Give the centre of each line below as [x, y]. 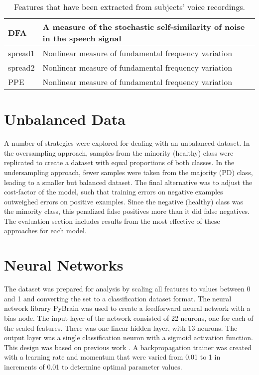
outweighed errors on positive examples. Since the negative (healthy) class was [124, 201]
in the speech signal [82, 38]
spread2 [21, 67]
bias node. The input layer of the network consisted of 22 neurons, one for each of [129, 318]
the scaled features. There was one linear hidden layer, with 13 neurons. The [121, 328]
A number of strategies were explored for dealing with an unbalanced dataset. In [127, 143]
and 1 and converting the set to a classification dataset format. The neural [118, 298]
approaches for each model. [45, 231]
